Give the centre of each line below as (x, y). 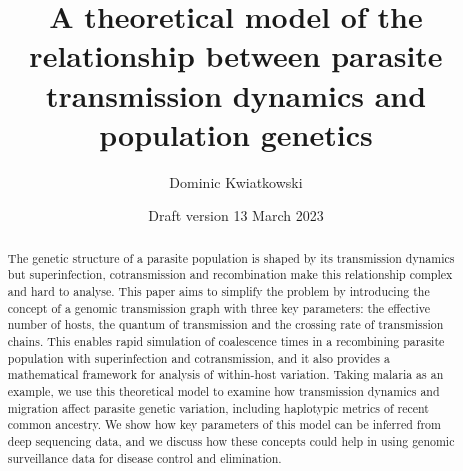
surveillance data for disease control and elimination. (144, 457)
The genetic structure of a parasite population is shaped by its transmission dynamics (231, 257)
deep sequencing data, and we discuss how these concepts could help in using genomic (231, 440)
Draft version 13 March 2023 (236, 215)
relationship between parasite (236, 55)
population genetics (236, 133)
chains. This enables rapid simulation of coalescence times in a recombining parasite (226, 340)
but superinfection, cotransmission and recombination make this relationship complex (230, 274)
